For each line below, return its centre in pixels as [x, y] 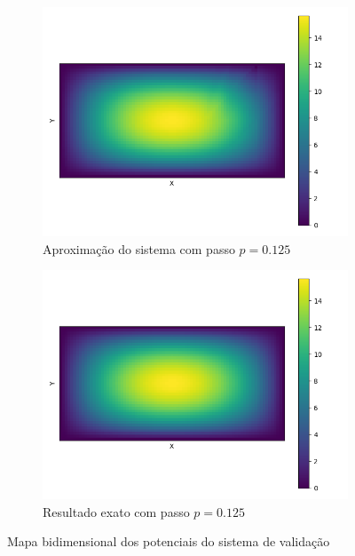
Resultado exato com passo [116, 511]
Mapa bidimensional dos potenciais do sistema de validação [169, 541]
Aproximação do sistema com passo [139, 248]
